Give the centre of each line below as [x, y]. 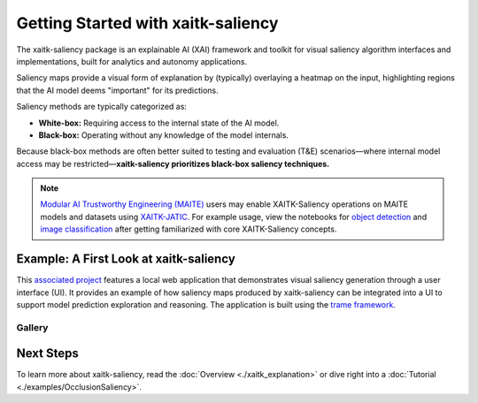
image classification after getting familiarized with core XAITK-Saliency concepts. [189, 229]
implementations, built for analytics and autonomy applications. [132, 61]
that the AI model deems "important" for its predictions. [117, 90]
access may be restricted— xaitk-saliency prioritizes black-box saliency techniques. [173, 163]
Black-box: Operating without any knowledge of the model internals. [164, 135]
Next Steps [47, 354]
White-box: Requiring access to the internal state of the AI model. [159, 123]
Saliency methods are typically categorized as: [102, 107]
